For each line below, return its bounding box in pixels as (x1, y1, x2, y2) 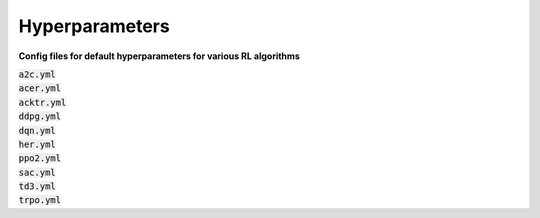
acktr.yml (18, 96, 67, 108)
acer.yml (18, 83, 62, 94)
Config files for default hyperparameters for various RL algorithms (18, 50, 300, 62)
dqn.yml (18, 125, 57, 136)
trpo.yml (18, 195, 62, 206)
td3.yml (18, 181, 57, 192)
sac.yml (18, 166, 57, 178)
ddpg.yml (18, 111, 62, 122)
